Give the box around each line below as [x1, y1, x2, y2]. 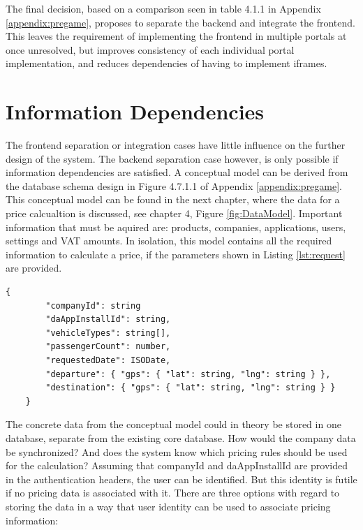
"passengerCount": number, [45, 341, 171, 352]
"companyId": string [45, 300, 141, 311]
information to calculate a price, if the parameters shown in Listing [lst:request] [6, 246, 346, 261]
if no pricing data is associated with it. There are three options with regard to [6, 485, 340, 500]
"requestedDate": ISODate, [45, 355, 171, 365]
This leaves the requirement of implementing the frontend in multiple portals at [6, 29, 347, 43]
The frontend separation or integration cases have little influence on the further [6, 138, 346, 152]
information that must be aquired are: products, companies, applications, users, [6, 219, 346, 234]
